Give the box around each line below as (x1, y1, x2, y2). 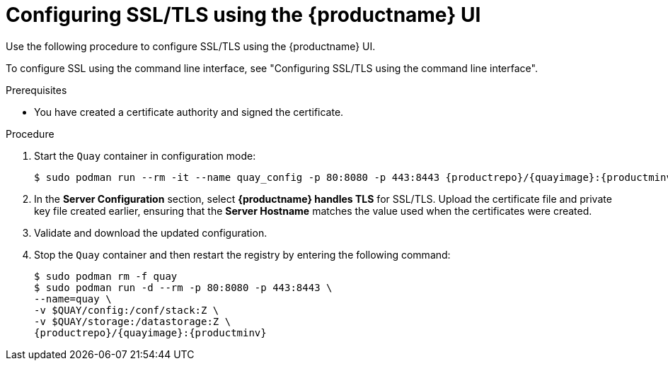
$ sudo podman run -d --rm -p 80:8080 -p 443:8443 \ (34, 281, 333, 293)
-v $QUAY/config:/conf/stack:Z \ (34, 304, 219, 316)
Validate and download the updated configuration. (34, 226, 267, 239)
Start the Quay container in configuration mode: (34, 149, 256, 162)
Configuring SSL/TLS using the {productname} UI (6, 3, 481, 27)
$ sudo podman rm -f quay (34, 270, 178, 282)
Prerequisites (6, 83, 67, 96)
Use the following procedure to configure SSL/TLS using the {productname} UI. (6, 40, 376, 52)
